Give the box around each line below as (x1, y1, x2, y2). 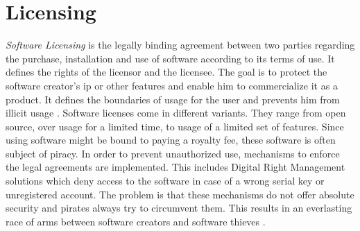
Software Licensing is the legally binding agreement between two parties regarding (6, 37, 355, 52)
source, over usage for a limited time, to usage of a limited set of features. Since (6, 119, 344, 133)
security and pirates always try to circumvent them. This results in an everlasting (6, 200, 352, 215)
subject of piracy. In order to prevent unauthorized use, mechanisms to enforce (6, 146, 340, 160)
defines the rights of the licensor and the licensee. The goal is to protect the (6, 65, 327, 79)
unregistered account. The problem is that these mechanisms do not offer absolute (6, 187, 354, 201)
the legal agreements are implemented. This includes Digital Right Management (6, 160, 345, 174)
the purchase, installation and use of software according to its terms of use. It (6, 51, 335, 65)
